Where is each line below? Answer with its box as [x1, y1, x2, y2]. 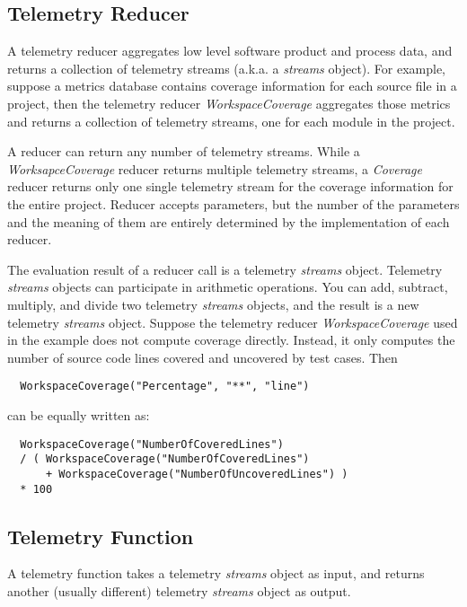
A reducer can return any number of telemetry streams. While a [7, 142, 360, 161]
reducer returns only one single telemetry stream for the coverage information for [7, 177, 454, 196]
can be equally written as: [7, 405, 150, 424]
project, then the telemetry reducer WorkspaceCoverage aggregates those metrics [7, 93, 451, 112]
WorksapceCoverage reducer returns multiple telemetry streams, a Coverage [7, 159, 422, 178]
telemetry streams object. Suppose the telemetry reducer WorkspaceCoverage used [7, 312, 458, 331]
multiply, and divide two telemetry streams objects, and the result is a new [7, 295, 419, 313]
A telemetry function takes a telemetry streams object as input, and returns [7, 564, 425, 583]
